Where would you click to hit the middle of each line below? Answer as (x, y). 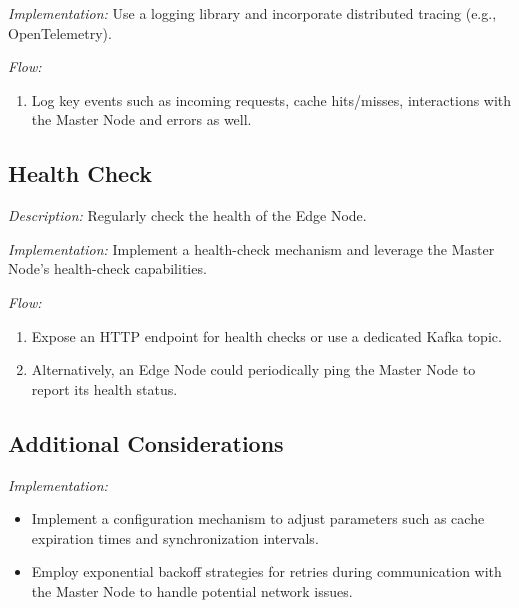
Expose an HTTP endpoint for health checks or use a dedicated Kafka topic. (266, 335)
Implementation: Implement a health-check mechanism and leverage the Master (251, 248)
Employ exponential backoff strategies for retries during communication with (266, 571)
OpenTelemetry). (60, 32)
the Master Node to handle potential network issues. (192, 590)
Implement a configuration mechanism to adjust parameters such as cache (258, 518)
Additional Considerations (146, 442)
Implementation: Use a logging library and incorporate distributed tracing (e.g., (252, 13)
